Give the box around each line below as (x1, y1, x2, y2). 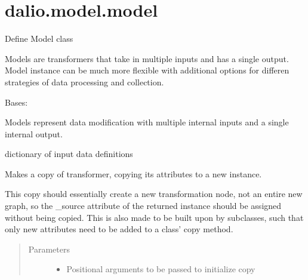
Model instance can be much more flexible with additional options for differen (5, 64, 289, 76)
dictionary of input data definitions (5, 147, 133, 160)
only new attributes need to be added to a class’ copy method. (5, 223, 233, 235)
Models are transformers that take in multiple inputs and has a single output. (5, 52, 289, 64)
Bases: (5, 96, 28, 108)
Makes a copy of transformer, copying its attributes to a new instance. (5, 167, 262, 180)
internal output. (5, 127, 63, 140)
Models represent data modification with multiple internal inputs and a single (5, 116, 289, 128)
